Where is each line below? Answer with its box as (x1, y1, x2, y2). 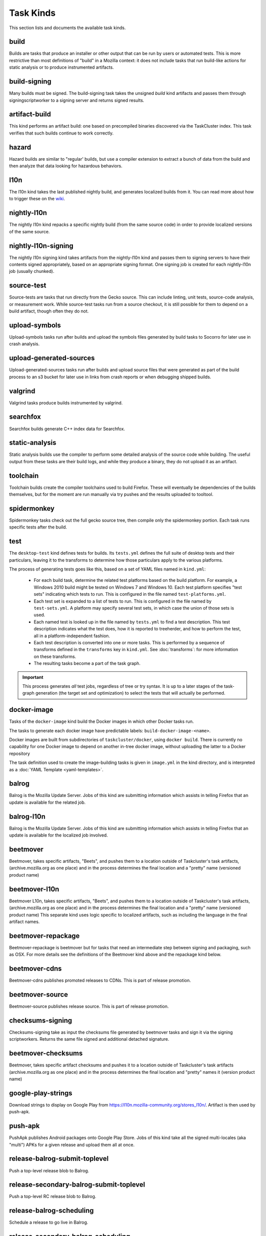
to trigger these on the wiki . (9, 196, 65, 202)
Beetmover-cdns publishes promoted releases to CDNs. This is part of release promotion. (9, 977, 191, 983)
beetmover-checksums (9, 1049, 83, 1058)
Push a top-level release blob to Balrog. (9, 1167, 90, 1174)
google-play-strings (9, 1089, 72, 1097)
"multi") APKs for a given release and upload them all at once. (9, 1142, 135, 1148)
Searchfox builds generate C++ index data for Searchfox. (9, 426, 125, 432)
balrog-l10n (9, 812, 46, 821)
